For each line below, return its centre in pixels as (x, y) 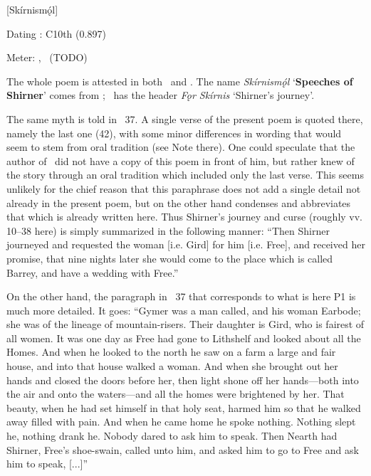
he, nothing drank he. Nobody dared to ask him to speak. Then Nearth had (172, 436)
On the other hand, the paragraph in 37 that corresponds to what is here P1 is (181, 296)
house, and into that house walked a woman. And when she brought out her (172, 366)
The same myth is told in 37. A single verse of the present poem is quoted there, (185, 118)
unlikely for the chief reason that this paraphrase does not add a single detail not (184, 188)
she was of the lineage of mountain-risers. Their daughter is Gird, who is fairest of (185, 324)
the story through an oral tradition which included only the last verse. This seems (185, 175)
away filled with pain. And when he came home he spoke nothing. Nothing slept (181, 422)
